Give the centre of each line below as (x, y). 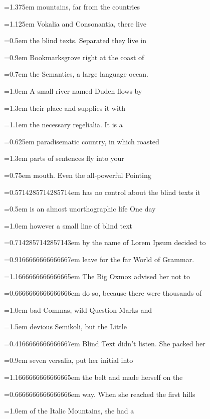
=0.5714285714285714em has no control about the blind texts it (102, 192)
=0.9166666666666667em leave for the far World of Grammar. (99, 259)
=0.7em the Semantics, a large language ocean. (76, 74)
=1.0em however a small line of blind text (68, 225)
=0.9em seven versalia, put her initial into (69, 360)
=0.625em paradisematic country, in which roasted (82, 141)
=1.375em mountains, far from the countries (72, 7)
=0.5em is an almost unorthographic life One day (80, 209)
